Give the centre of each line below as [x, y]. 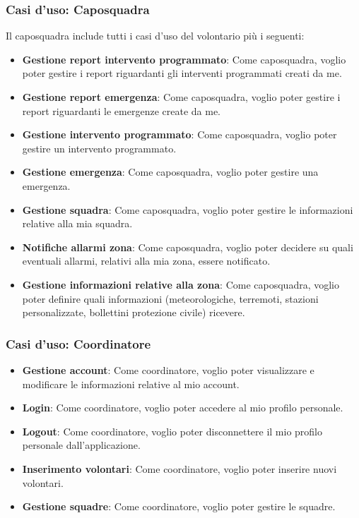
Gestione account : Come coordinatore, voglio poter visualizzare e [168, 369]
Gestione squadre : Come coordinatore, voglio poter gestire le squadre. [179, 506]
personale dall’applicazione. [81, 445]
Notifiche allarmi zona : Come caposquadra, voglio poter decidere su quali [188, 247]
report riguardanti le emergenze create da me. [122, 110]
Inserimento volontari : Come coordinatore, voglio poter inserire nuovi [179, 468]
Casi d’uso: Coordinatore [78, 343]
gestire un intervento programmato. [99, 148]
